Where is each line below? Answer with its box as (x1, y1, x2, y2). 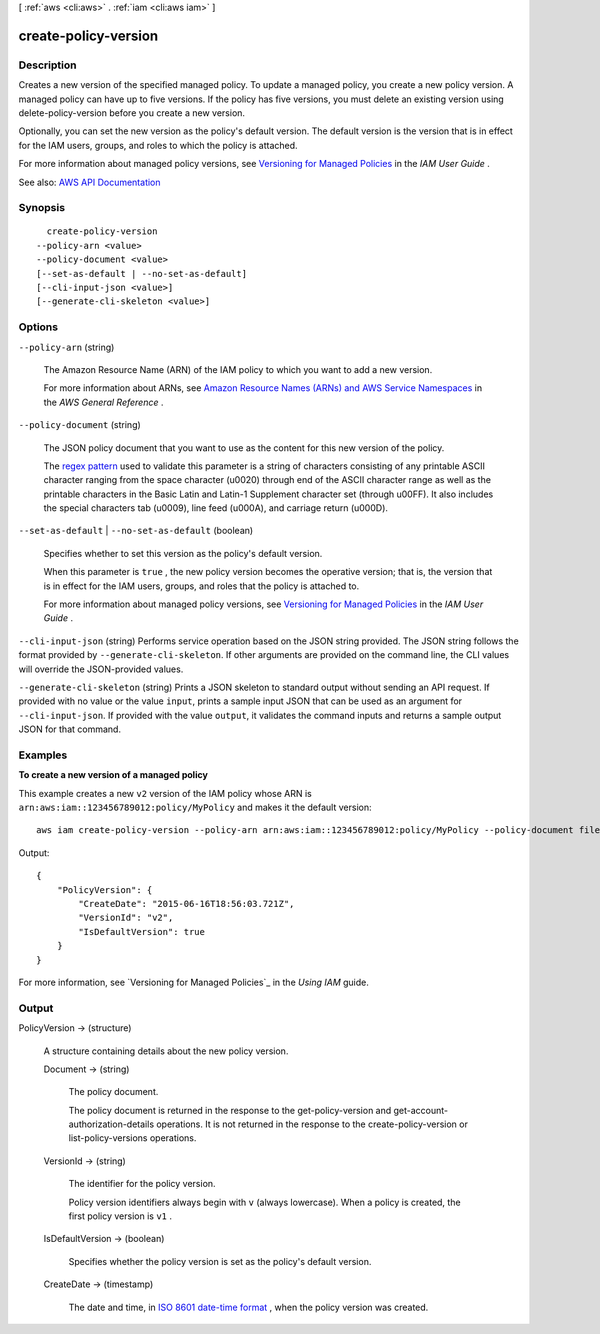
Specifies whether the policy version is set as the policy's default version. (68, 1255, 372, 1267)
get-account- (393, 1104, 449, 1116)
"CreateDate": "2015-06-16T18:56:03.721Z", (78, 898, 295, 910)
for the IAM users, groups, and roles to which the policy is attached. (18, 139, 299, 151)
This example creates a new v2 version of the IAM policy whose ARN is (18, 787, 312, 799)
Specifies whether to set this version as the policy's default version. (43, 547, 323, 559)
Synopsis (18, 201, 65, 215)
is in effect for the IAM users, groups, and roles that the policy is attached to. (43, 580, 360, 592)
